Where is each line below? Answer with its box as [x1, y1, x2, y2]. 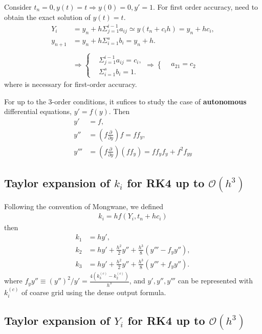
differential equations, [4, 106, 72, 117]
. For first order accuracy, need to [153, 2, 258, 12]
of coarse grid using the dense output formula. [21, 286, 166, 297]
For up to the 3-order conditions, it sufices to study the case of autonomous [4, 96, 247, 106]
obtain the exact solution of [4, 11, 91, 22]
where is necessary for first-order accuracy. [4, 78, 137, 89]
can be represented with [178, 275, 253, 286]
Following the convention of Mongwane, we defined [4, 201, 163, 211]
